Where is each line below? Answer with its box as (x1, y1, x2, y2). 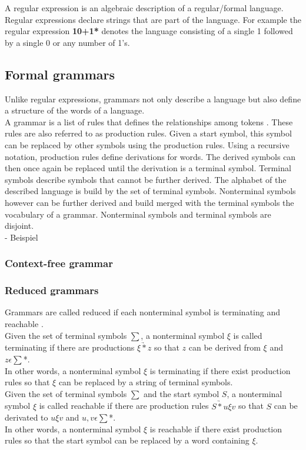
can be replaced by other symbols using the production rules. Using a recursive (5, 138, 290, 151)
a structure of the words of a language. (5, 104, 145, 116)
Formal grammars (5, 65, 115, 83)
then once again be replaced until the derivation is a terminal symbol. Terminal (5, 162, 291, 174)
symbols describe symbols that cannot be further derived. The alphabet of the (5, 173, 287, 185)
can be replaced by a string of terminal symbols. (58, 376, 233, 388)
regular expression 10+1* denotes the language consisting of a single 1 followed (5, 25, 293, 37)
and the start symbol (144, 387, 219, 399)
